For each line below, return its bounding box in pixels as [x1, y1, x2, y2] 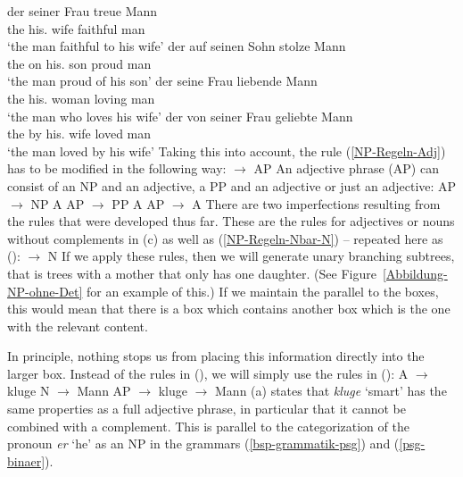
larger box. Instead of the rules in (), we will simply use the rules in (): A [7, 364, 409, 382]
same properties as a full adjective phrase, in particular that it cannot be [7, 399, 406, 418]
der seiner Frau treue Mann [7, 2, 158, 20]
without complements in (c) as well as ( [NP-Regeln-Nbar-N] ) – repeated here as [7, 229, 443, 247]
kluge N [7, 381, 50, 400]
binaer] [7, 451, 45, 470]
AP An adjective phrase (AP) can [253, 159, 439, 178]
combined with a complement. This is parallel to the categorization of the [7, 416, 409, 435]
